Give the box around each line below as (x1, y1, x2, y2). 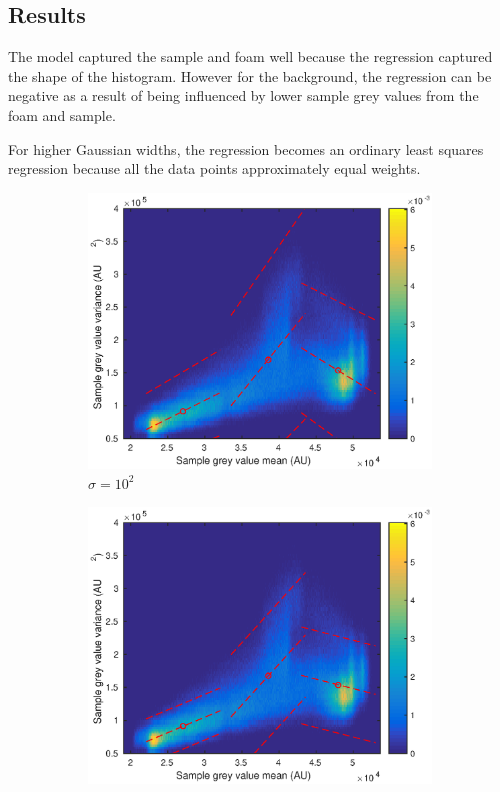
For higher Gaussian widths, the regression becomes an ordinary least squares (8, 138, 484, 159)
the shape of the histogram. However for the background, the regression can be (8, 65, 492, 86)
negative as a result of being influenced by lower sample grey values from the (8, 85, 479, 106)
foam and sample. (8, 104, 116, 125)
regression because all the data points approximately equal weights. (8, 158, 421, 179)
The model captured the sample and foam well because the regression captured (8, 46, 493, 67)
